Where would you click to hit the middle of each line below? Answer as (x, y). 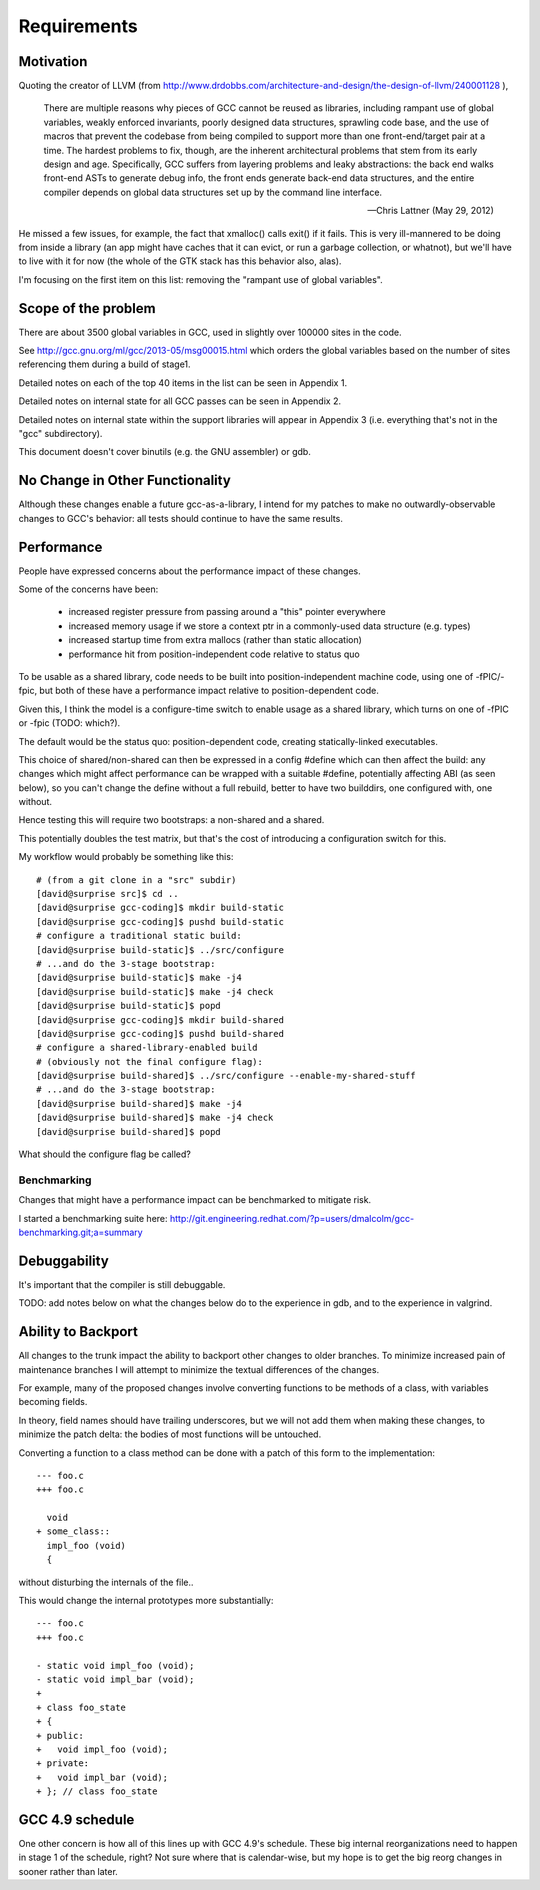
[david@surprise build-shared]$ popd (129, 1131)
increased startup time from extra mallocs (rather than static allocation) (215, 640)
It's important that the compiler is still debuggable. (122, 1284)
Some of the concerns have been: (88, 589)
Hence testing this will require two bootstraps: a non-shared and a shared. (171, 820)
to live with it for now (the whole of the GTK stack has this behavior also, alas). (180, 261)
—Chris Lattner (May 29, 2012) (430, 211)
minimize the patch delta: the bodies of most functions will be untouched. (170, 1434)
